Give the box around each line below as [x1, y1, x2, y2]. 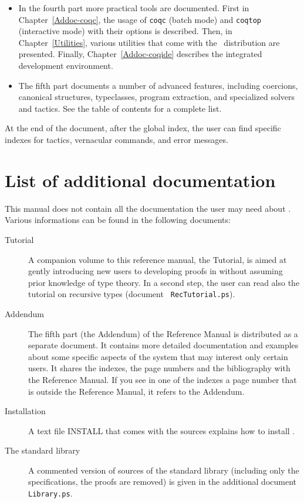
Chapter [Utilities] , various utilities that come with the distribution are [18, 36, 280, 48]
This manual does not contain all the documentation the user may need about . [5, 202, 291, 214]
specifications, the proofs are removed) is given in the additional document [28, 475, 296, 488]
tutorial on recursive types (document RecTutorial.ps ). [28, 288, 235, 300]
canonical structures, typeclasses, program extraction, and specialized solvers [18, 91, 295, 103]
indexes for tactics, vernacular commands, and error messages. [5, 134, 228, 145]
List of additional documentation [5, 168, 276, 192]
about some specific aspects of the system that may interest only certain [28, 350, 288, 362]
